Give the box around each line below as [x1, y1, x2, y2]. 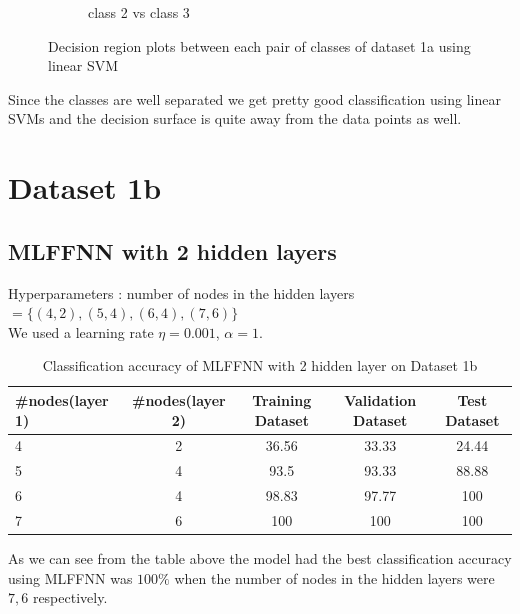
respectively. [32, 587, 108, 608]
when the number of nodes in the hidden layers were [174, 567, 495, 588]
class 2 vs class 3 [88, 2, 190, 22]
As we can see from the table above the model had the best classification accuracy [8, 547, 512, 568]
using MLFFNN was [8, 567, 133, 588]
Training [252, 389, 312, 410]
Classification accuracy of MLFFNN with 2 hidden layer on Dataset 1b [42, 355, 478, 376]
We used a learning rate [8, 321, 154, 342]
